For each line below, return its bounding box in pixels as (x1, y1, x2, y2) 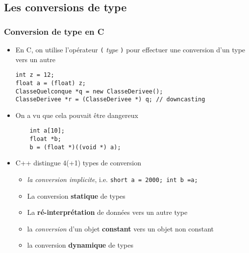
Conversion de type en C (4, 25, 104, 37)
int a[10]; (29, 127, 65, 135)
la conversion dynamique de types (27, 240, 133, 250)
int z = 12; (15, 71, 54, 79)
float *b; (29, 136, 61, 143)
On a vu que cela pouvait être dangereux (15, 110, 138, 120)
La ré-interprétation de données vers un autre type (27, 207, 188, 217)
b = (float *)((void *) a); (29, 143, 121, 151)
